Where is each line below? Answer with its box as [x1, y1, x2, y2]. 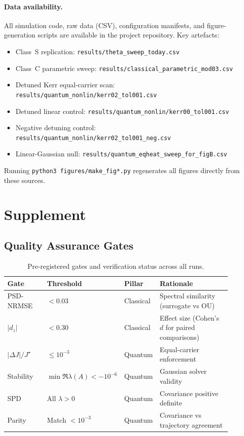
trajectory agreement [159, 419, 223, 430]
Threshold [47, 278, 82, 288]
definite [159, 398, 182, 408]
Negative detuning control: [15, 122, 96, 133]
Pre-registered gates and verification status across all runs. [27, 260, 204, 271]
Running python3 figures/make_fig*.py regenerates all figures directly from [4, 165, 240, 176]
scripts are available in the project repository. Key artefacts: [37, 30, 219, 40]
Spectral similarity [159, 291, 215, 301]
